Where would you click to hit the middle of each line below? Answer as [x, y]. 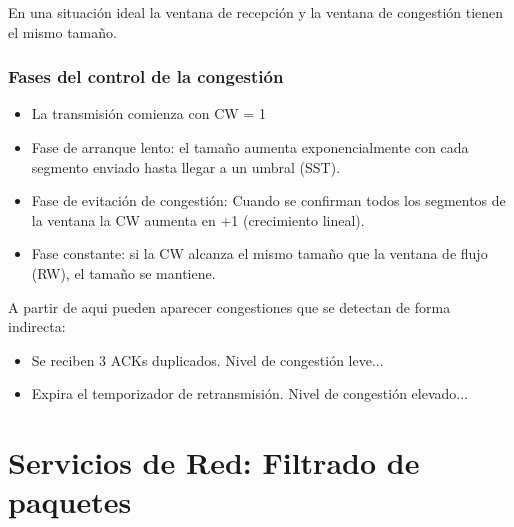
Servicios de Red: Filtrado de [214, 462]
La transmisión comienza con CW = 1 [148, 113]
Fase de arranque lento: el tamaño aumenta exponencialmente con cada [250, 147]
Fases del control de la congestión [146, 76]
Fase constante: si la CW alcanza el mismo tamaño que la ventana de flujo [259, 253]
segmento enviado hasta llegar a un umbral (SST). [186, 166]
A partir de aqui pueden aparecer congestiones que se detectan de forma [229, 306]
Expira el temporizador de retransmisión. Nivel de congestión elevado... [249, 393]
